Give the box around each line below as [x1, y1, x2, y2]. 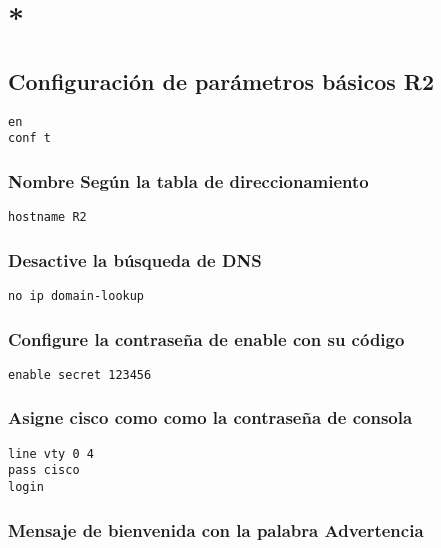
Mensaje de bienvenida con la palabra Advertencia [8, 517, 424, 542]
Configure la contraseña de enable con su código [8, 326, 405, 351]
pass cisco [8, 463, 80, 478]
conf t [8, 131, 51, 146]
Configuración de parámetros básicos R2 [8, 65, 435, 96]
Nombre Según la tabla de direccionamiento [8, 168, 369, 193]
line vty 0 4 [8, 446, 94, 461]
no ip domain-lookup [8, 288, 145, 303]
